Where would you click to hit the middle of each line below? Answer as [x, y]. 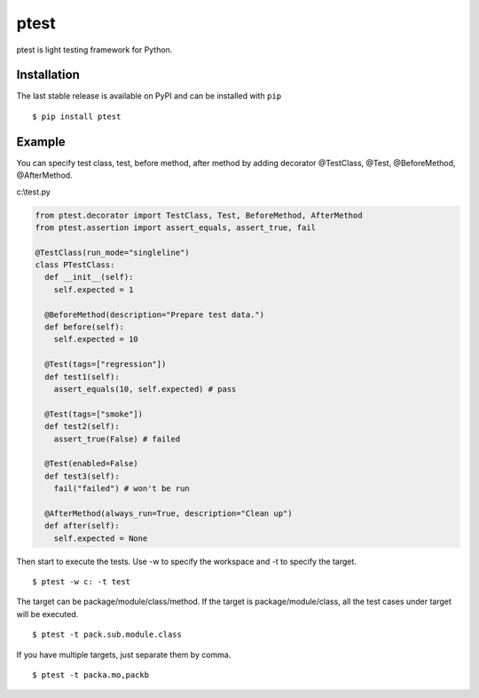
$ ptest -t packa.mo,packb [91, 675]
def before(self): [84, 327]
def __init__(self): [89, 277]
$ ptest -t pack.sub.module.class [107, 635]
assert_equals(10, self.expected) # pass [145, 389]
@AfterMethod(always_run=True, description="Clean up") [169, 513]
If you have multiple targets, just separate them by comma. [124, 654]
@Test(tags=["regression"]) [106, 365]
